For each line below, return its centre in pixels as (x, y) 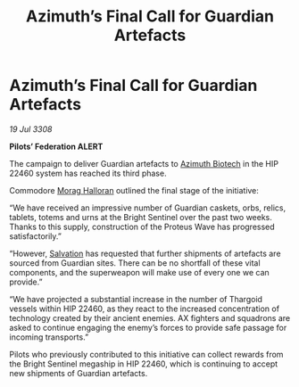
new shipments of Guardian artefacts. (79, 373)
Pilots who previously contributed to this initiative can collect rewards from (146, 354)
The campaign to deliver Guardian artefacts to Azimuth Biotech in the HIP (144, 163)
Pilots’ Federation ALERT (56, 146)
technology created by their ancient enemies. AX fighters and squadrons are (150, 317)
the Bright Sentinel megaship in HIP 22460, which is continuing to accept (144, 364)
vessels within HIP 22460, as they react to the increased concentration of (144, 309)
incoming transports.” (49, 337)
